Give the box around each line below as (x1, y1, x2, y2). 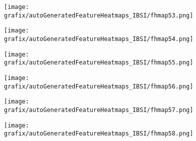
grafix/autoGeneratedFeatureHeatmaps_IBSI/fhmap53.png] (4, 11, 194, 19)
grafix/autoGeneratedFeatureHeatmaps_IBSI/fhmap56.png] (4, 82, 194, 90)
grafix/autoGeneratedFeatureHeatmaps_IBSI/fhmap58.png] (4, 130, 194, 137)
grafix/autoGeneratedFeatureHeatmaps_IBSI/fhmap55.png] (4, 59, 194, 66)
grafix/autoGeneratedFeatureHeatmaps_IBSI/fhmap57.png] (4, 106, 194, 113)
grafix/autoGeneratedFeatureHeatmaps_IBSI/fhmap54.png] (4, 35, 194, 42)
